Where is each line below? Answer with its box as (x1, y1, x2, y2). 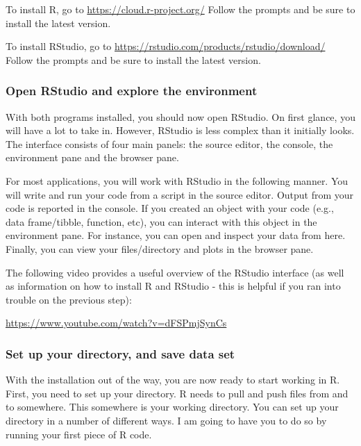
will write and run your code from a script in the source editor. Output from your (6, 187, 354, 201)
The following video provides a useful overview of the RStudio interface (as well (6, 265, 344, 279)
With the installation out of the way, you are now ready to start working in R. (6, 372, 340, 387)
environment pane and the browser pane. (6, 150, 179, 165)
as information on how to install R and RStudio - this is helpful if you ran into (6, 279, 341, 293)
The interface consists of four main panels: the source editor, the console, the (6, 136, 333, 151)
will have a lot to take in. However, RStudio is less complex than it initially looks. (6, 123, 355, 138)
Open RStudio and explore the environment (6, 82, 258, 99)
